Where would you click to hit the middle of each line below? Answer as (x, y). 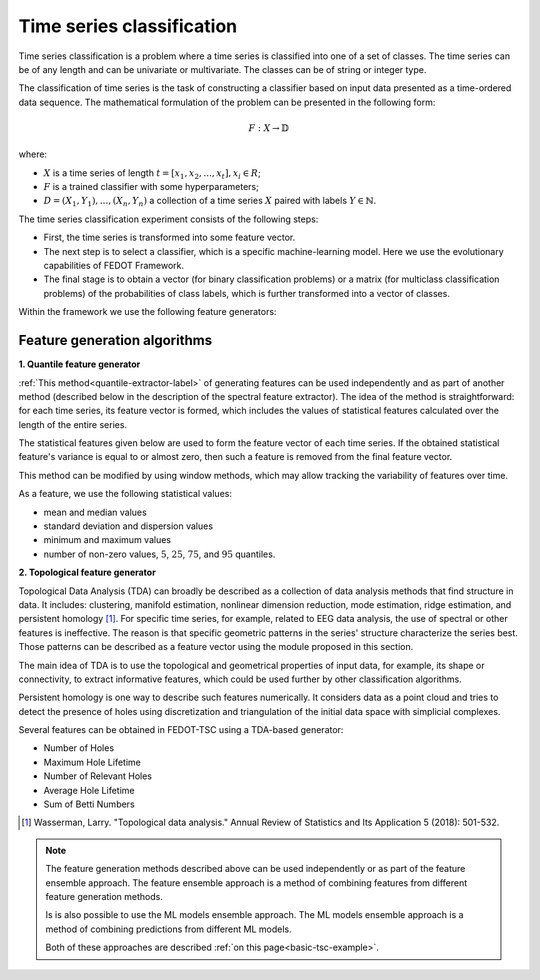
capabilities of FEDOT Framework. (114, 266)
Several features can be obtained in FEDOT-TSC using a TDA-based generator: (181, 730)
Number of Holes (79, 748)
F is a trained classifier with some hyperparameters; (151, 187)
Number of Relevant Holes (97, 776)
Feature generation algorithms (115, 340)
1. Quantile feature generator (79, 364)
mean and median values (95, 512)
